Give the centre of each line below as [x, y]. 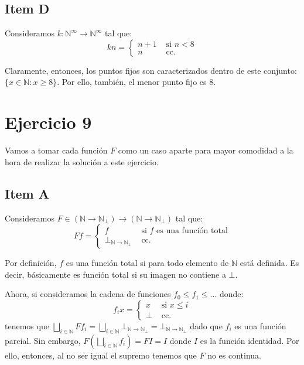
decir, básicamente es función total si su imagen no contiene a [115, 274]
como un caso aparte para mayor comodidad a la [206, 150]
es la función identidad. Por [250, 340]
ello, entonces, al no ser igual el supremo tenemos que [101, 355]
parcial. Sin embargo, [43, 340]
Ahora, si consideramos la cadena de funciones [88, 294]
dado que [206, 325]
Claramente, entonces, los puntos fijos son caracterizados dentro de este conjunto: [151, 70]
